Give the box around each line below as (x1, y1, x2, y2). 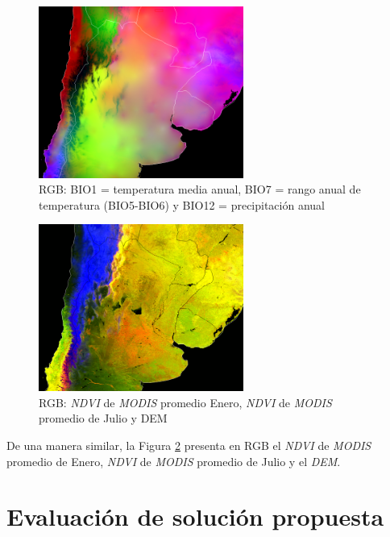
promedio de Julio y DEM (39, 410, 168, 427)
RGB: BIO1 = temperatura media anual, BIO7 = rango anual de (39, 181, 361, 198)
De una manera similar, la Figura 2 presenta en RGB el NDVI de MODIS (6, 436, 371, 453)
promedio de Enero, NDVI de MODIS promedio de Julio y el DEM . (6, 452, 341, 469)
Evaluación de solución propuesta (6, 500, 384, 533)
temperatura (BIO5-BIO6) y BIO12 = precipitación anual (39, 196, 325, 213)
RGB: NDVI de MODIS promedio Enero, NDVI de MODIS (39, 393, 332, 410)
